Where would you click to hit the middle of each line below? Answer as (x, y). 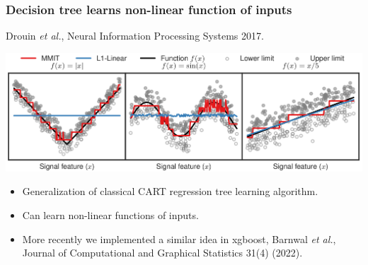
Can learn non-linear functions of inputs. (110, 215)
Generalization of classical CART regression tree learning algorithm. (170, 191)
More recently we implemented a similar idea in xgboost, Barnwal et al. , (179, 238)
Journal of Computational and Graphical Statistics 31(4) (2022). (162, 253)
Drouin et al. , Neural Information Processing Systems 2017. (135, 36)
